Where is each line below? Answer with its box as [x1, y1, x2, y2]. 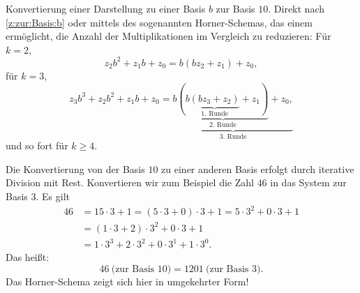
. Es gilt [36, 189, 70, 204]
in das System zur [270, 175, 347, 190]
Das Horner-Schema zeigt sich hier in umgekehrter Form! [6, 273, 249, 288]
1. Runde [201, 110, 229, 117]
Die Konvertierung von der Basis [6, 161, 145, 176]
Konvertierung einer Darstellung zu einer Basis [6, 1, 206, 15]
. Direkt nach [268, 1, 324, 15]
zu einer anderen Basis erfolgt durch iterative [161, 161, 354, 176]
